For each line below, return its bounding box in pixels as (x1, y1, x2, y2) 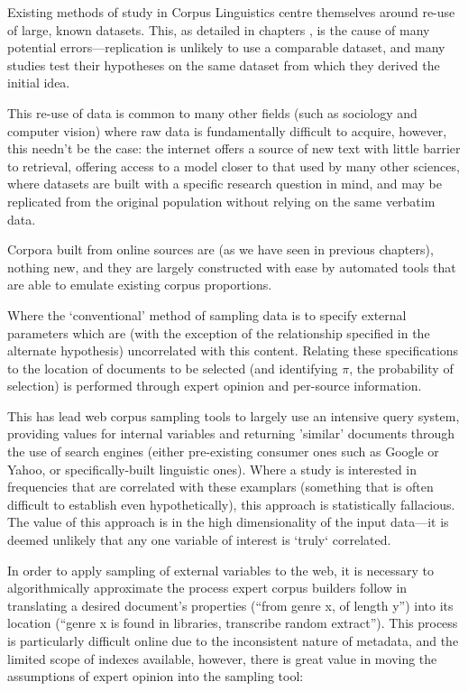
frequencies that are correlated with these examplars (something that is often (7, 477, 434, 496)
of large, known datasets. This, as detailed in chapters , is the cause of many (7, 20, 430, 39)
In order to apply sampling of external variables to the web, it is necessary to (7, 560, 435, 579)
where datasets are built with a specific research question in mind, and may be (7, 174, 442, 193)
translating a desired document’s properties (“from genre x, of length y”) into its (7, 595, 454, 614)
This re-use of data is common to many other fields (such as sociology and (7, 103, 418, 122)
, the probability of (349, 358, 454, 377)
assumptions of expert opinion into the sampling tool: (7, 667, 304, 686)
